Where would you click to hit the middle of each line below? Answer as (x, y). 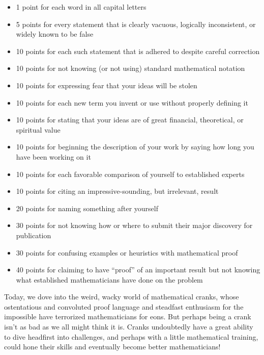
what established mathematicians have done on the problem (109, 279)
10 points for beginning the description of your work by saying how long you (135, 147)
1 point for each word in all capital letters (81, 7)
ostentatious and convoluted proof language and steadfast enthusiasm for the (124, 306)
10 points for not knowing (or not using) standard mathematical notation (130, 68)
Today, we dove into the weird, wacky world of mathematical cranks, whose (122, 297)
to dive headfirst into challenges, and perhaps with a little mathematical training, (131, 336)
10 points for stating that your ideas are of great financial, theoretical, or (130, 120)
